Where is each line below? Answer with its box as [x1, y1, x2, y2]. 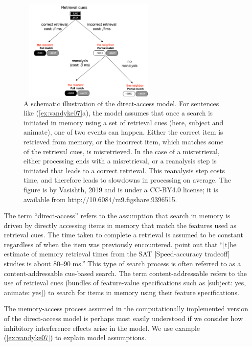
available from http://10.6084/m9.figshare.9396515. [23, 194, 177, 204]
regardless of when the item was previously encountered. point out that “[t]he [4, 239, 236, 249]
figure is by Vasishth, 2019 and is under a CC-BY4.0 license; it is [23, 184, 218, 194]
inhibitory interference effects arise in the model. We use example [4, 323, 200, 333]
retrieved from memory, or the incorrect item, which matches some [23, 136, 224, 146]
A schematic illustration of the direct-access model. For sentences [23, 98, 219, 108]
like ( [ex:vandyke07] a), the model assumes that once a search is [23, 108, 213, 118]
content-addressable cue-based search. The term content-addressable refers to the [4, 268, 247, 278]
